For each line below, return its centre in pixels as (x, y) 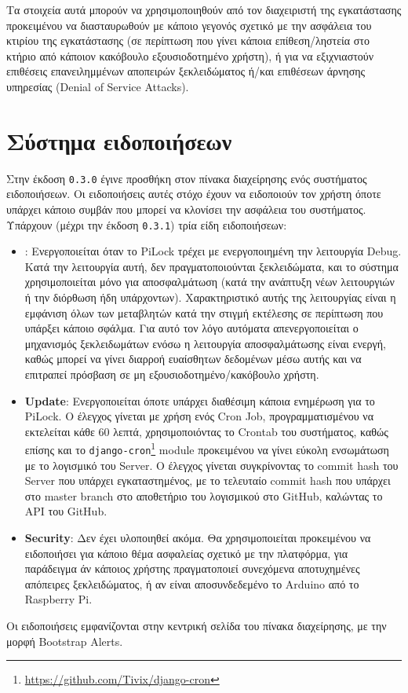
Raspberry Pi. (58, 599)
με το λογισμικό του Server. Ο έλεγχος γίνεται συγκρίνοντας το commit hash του (211, 465)
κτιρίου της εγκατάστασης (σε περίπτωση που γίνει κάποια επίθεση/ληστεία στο (188, 40)
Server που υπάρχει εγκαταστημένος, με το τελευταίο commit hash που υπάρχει (208, 480)
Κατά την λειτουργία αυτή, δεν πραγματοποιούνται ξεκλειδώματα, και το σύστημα (211, 266)
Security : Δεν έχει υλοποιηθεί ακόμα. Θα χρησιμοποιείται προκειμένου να (198, 537)
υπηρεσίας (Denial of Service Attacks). (98, 86)
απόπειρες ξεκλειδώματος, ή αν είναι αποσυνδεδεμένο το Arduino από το (192, 583)
